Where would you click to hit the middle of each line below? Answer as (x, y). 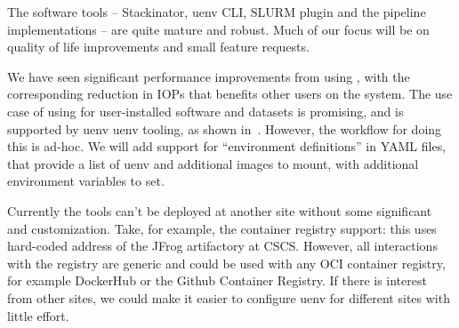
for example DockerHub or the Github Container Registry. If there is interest (217, 280)
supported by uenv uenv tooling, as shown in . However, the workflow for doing (225, 128)
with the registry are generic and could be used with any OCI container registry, (226, 263)
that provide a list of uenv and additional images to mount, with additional (213, 163)
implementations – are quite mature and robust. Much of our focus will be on (218, 29)
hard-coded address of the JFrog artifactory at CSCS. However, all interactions (222, 246)
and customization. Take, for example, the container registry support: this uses (222, 228)
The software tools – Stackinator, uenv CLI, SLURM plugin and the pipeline (217, 12)
